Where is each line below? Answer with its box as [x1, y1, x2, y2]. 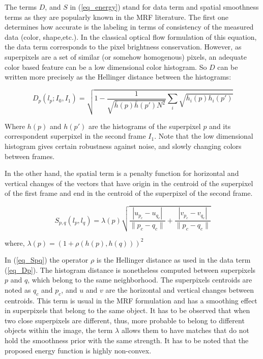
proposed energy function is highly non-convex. [5, 345, 152, 355]
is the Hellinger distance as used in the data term [96, 254, 251, 265]
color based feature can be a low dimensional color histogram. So [5, 61, 207, 72]
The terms [5, 2, 37, 12]
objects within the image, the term [5, 325, 113, 336]
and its [209, 120, 231, 131]
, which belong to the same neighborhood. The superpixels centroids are [27, 274, 252, 285]
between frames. [5, 150, 55, 161]
